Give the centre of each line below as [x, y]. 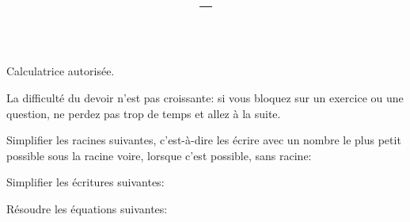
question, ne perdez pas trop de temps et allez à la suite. [144, 113]
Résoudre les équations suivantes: [87, 208]
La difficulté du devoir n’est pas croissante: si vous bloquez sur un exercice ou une [205, 97]
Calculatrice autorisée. [61, 71]
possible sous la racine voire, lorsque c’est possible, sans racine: [159, 155]
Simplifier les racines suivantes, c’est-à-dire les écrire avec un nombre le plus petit [204, 140]
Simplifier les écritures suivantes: [85, 182]
